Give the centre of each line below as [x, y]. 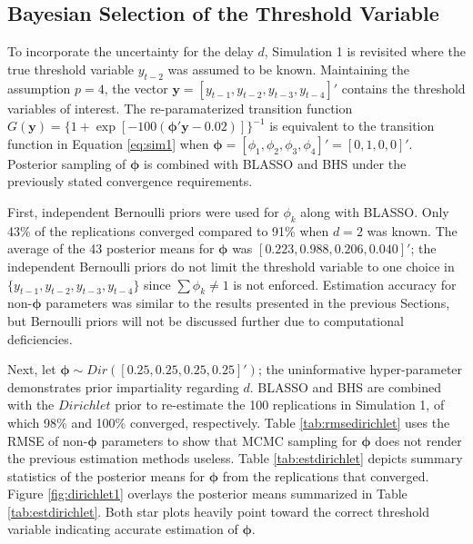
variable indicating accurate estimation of [123, 529]
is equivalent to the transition [352, 126]
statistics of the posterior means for [106, 475]
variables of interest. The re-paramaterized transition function [180, 108]
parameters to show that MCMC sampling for [229, 440]
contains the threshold [403, 88]
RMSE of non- [48, 440]
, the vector [136, 88]
